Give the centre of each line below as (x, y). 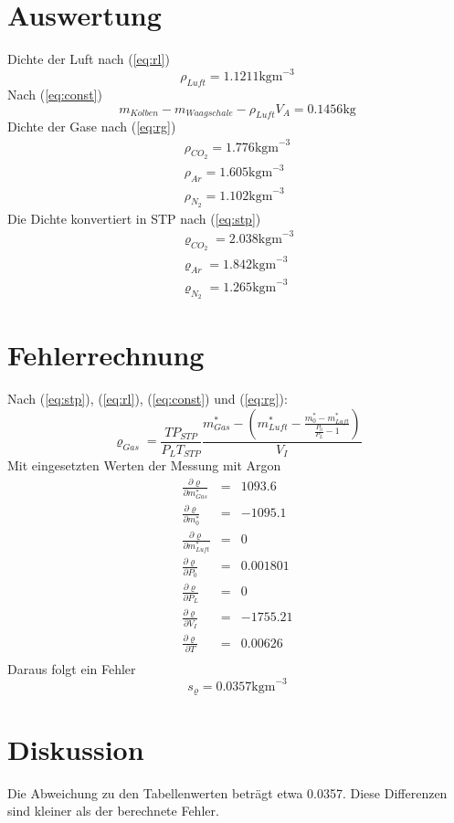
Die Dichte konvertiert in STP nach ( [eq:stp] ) (134, 218)
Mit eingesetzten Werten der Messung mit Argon (144, 465)
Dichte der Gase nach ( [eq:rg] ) (92, 127)
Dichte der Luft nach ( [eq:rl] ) (89, 59)
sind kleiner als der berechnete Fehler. (113, 811)
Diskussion (76, 749)
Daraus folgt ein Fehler (72, 668)
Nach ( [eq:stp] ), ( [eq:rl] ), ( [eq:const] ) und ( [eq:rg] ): (148, 399)
